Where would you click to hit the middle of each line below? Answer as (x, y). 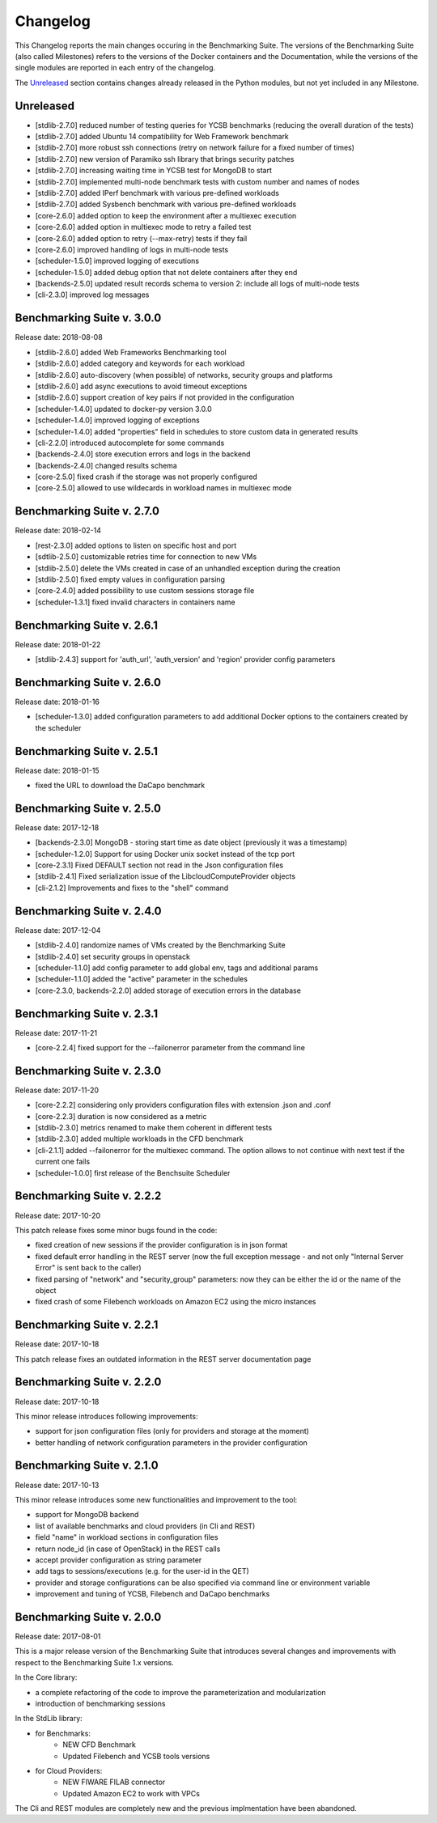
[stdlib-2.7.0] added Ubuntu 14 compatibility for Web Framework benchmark (162, 137)
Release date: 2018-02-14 (58, 531)
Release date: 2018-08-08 (59, 337)
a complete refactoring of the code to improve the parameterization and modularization (181, 1692)
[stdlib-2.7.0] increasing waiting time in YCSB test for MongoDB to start (154, 171)
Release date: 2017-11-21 (56, 1032)
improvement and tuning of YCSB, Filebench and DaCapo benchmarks (153, 1594)
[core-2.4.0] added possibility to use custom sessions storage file (145, 591)
